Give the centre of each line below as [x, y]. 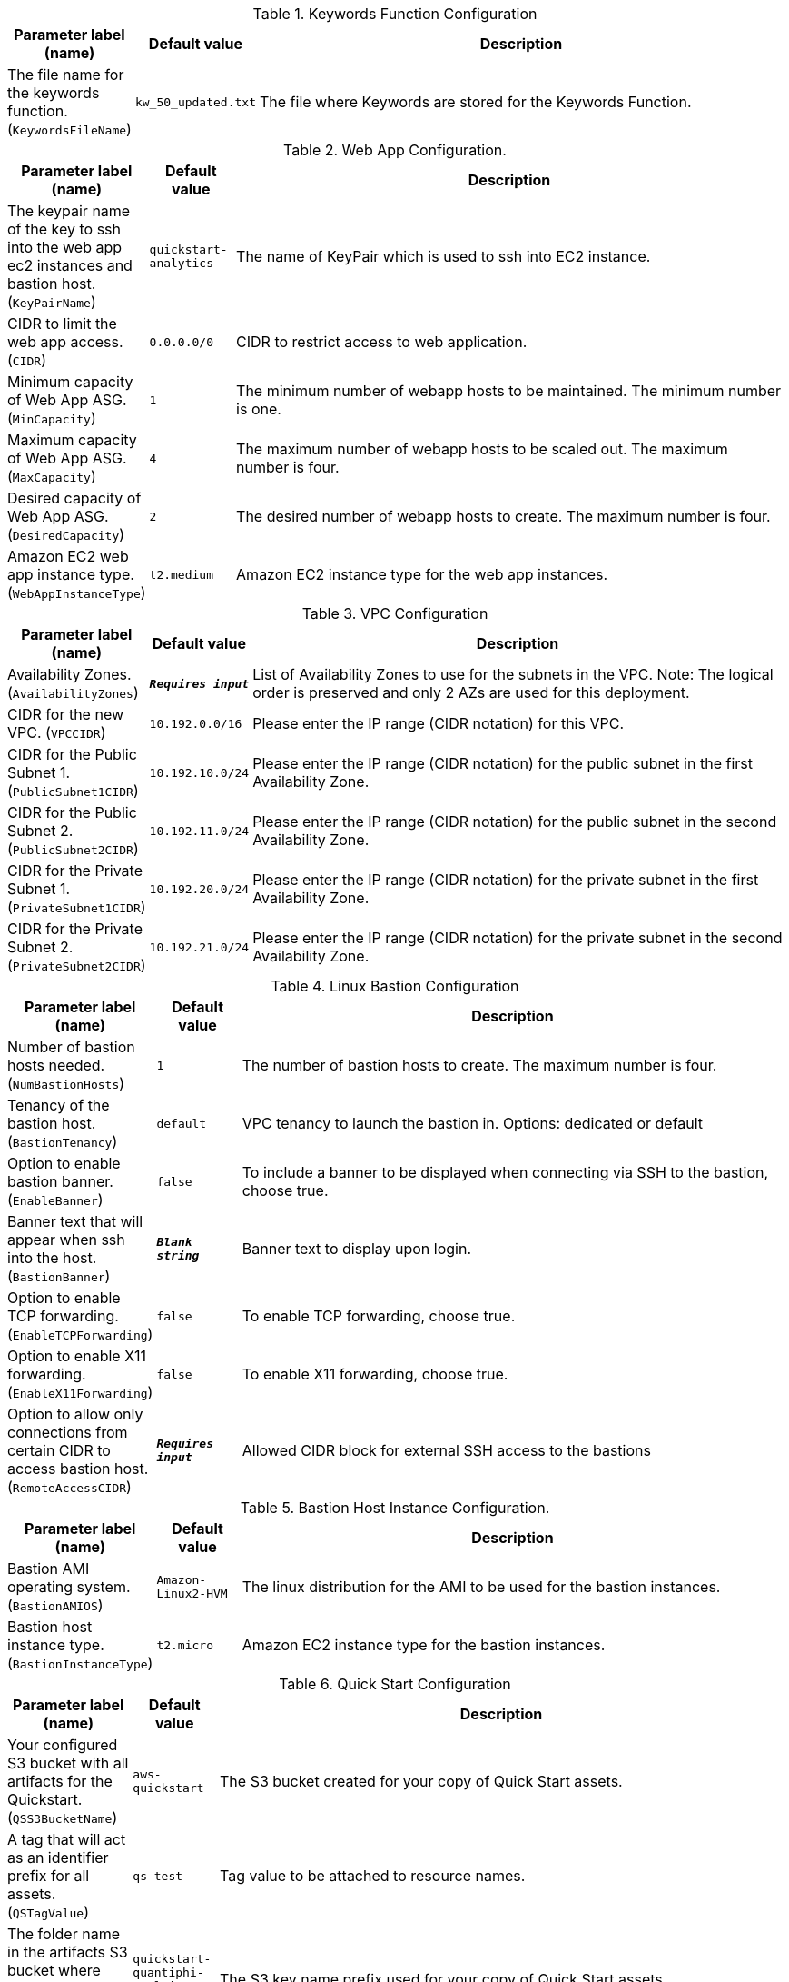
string [178, 1255]
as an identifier [58, 1858]
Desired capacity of [74, 498]
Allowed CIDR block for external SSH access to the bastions [446, 1450]
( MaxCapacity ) [52, 476]
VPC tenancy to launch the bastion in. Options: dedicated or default [473, 1123]
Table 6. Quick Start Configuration [395, 1684]
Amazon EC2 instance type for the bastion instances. [424, 1645]
